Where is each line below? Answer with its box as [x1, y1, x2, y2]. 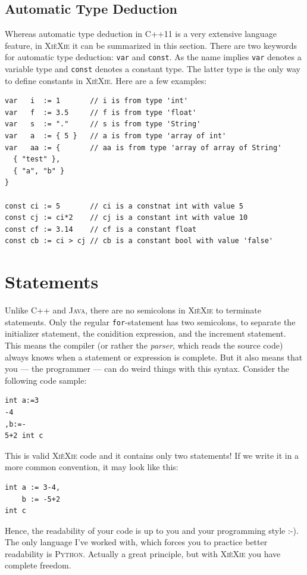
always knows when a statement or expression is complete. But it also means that [5, 350, 303, 363]
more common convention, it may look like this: [5, 461, 178, 473]
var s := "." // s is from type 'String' [5, 120, 201, 129]
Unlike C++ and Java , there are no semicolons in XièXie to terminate [5, 304, 261, 316]
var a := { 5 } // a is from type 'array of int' [5, 132, 227, 141]
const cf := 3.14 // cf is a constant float [5, 225, 197, 234]
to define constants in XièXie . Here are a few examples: [5, 74, 207, 86]
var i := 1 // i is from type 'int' [5, 97, 188, 105]
